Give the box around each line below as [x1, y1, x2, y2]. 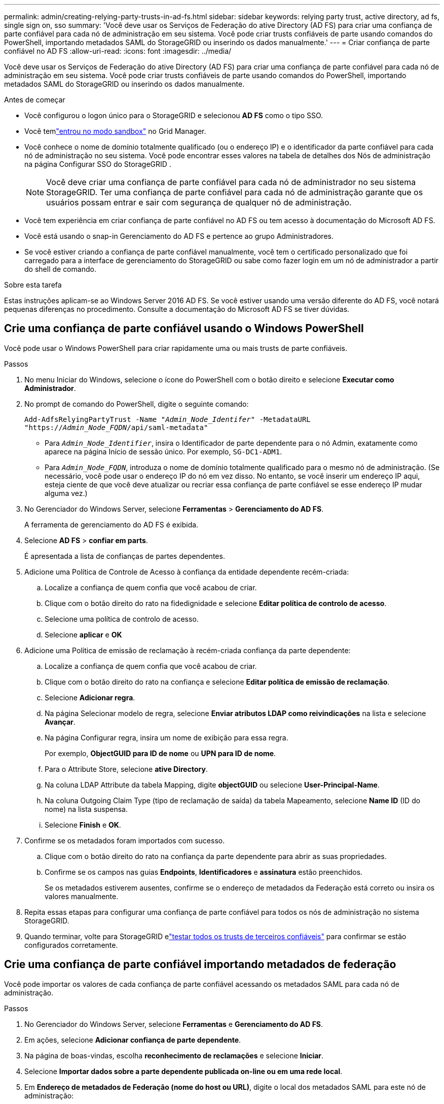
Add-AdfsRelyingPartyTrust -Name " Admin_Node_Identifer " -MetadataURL [24, 415, 311, 423]
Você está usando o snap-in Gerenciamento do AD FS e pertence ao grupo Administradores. [24, 232, 334, 240]
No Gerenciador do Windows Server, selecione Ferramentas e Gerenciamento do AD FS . [24, 1019, 323, 1028]
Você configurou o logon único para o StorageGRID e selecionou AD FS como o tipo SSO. [24, 111, 323, 120]
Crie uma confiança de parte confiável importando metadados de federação [4, 958, 396, 971]
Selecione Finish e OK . [45, 820, 121, 829]
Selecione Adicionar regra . [45, 693, 135, 702]
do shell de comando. [24, 265, 96, 273]
